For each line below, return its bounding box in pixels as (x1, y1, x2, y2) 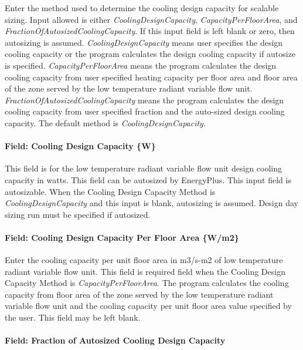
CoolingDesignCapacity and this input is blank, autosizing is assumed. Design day (5, 197, 298, 209)
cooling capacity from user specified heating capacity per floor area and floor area (5, 70, 298, 83)
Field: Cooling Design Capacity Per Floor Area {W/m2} (5, 231, 239, 243)
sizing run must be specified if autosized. (5, 208, 151, 220)
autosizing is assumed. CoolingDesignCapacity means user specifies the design (5, 36, 283, 48)
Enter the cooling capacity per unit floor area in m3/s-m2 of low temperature (5, 254, 283, 266)
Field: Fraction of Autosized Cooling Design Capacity (5, 334, 226, 346)
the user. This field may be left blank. (5, 311, 141, 324)
